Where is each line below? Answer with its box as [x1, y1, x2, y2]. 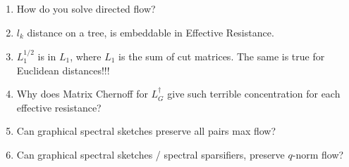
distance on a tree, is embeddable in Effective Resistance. [27, 25, 274, 39]
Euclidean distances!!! [16, 62, 110, 77]
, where [70, 49, 102, 63]
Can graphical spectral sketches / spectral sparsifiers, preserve [16, 147, 285, 161]
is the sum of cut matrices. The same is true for [118, 49, 325, 63]
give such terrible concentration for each [167, 86, 341, 101]
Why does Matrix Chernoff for [16, 86, 148, 101]
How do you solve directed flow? [16, 1, 156, 15]
